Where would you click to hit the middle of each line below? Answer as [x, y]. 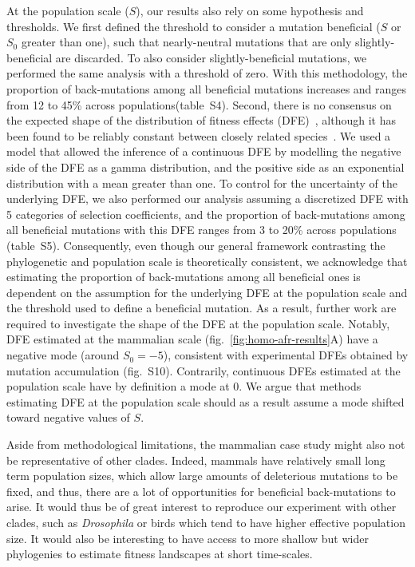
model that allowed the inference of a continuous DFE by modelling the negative [204, 151]
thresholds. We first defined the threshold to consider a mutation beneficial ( [194, 26]
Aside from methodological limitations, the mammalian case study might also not [206, 444]
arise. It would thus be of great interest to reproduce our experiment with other [202, 507]
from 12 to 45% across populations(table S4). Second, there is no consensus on [199, 104]
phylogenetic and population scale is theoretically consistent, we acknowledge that [207, 261]
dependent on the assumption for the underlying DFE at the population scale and [207, 292]
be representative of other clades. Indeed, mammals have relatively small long [196, 460]
